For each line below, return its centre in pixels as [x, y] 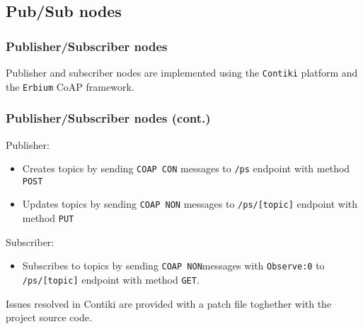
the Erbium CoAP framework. [70, 86]
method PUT [48, 218]
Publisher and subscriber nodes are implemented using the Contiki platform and [182, 72]
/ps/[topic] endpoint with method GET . [111, 279]
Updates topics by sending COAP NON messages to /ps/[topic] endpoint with [190, 204]
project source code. [49, 317]
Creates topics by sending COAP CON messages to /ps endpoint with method [186, 168]
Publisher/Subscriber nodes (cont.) [108, 118]
